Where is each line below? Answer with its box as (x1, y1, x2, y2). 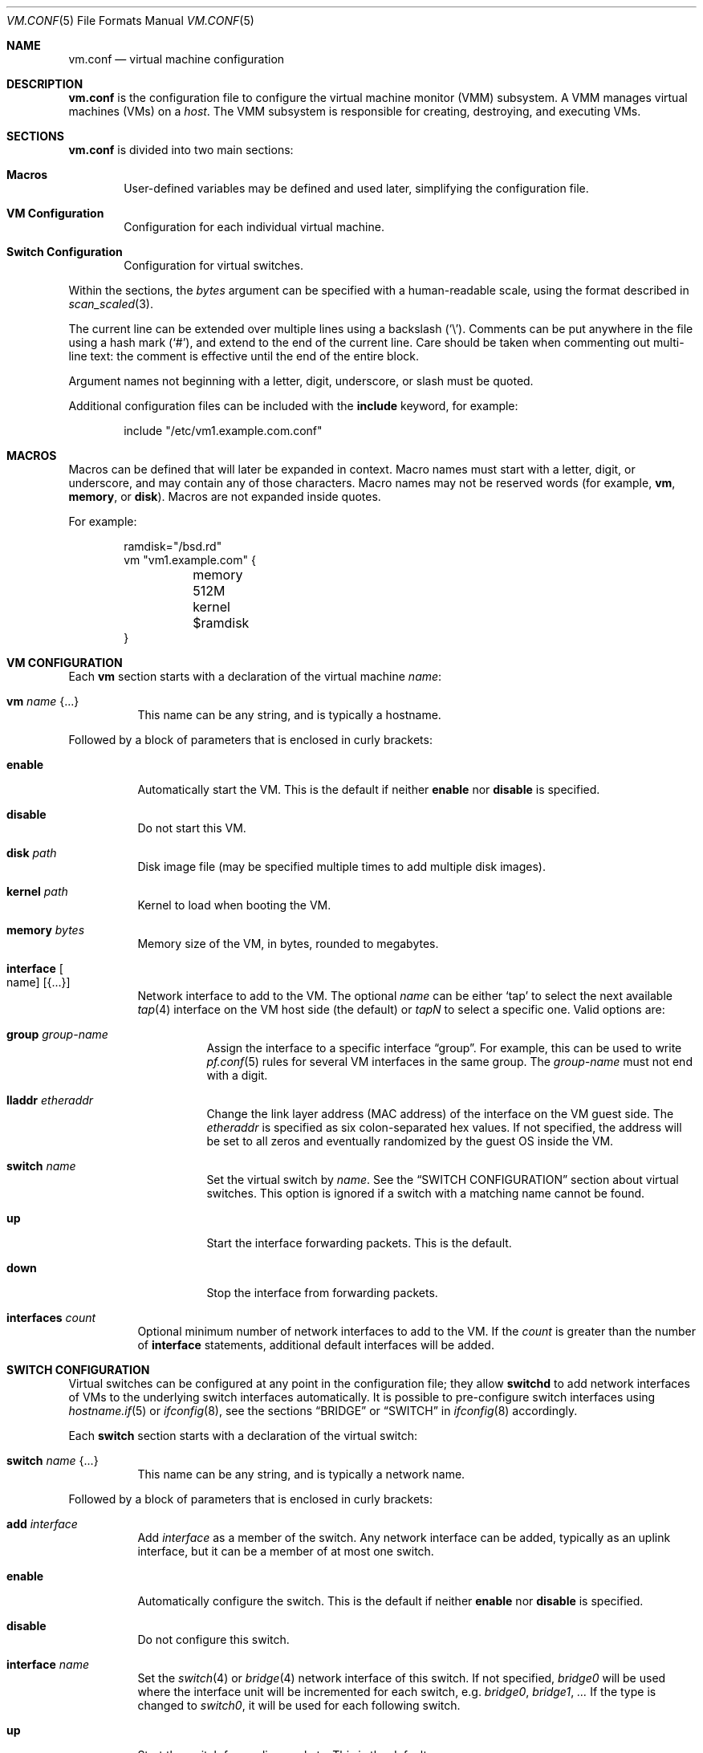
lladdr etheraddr (6, 1093, 94, 1107)
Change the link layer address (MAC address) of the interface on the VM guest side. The (206, 1107, 674, 1121)
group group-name (6, 1027, 108, 1041)
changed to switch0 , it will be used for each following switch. (137, 1698, 461, 1712)
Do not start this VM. (137, 821, 246, 835)
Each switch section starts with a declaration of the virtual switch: (68, 1429, 417, 1442)
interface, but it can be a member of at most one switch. (137, 1544, 434, 1558)
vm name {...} (6, 694, 79, 708)
